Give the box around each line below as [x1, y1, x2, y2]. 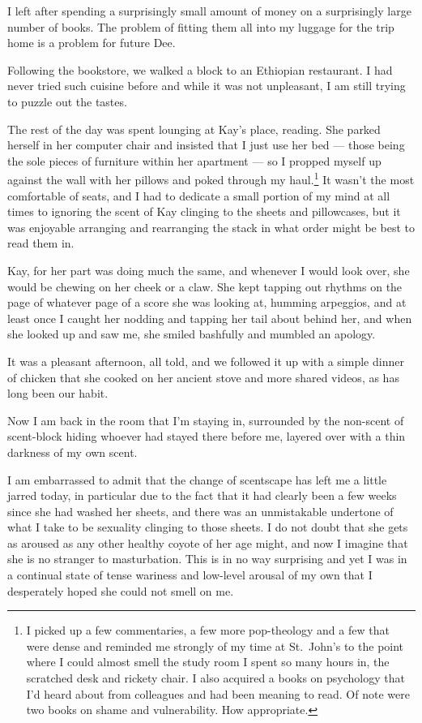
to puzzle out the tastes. [7, 93, 127, 110]
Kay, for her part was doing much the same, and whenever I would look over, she [7, 261, 410, 278]
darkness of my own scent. [7, 443, 138, 460]
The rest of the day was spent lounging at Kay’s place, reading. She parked [7, 120, 381, 137]
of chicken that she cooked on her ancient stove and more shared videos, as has [7, 368, 399, 385]
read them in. [7, 235, 75, 252]
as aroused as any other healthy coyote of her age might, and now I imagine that [7, 534, 408, 551]
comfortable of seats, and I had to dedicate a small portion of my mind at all [7, 187, 390, 204]
